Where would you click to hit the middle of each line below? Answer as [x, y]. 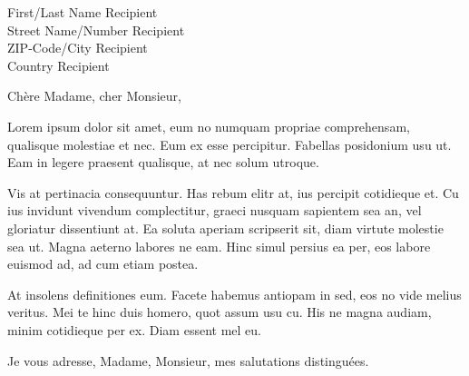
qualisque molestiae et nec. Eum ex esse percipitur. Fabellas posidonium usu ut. [230, 144]
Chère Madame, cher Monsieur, [94, 96]
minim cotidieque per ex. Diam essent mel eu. [134, 329]
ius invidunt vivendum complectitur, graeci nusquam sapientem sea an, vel [215, 210]
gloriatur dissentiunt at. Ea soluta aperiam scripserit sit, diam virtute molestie [225, 228]
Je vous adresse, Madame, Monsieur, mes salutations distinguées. [188, 360]
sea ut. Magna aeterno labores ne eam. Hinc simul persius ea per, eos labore [219, 246]
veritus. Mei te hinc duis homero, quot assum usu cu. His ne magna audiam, [220, 312]
